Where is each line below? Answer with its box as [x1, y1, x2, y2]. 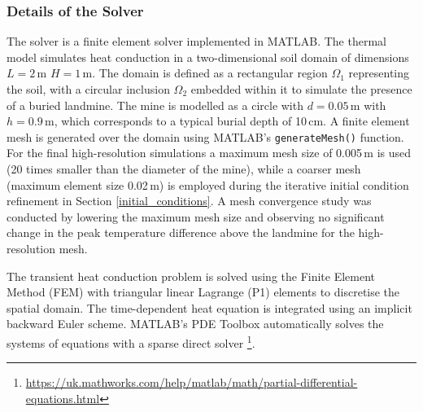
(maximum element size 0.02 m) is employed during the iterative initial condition [7, 176, 409, 193]
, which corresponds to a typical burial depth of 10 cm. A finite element [54, 112, 410, 129]
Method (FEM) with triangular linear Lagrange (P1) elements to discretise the [7, 283, 400, 300]
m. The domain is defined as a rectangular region [82, 64, 328, 81]
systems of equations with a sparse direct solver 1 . [7, 331, 255, 351]
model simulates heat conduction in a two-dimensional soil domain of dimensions [7, 48, 409, 65]
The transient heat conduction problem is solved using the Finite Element [7, 267, 376, 284]
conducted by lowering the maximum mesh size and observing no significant [7, 208, 385, 225]
